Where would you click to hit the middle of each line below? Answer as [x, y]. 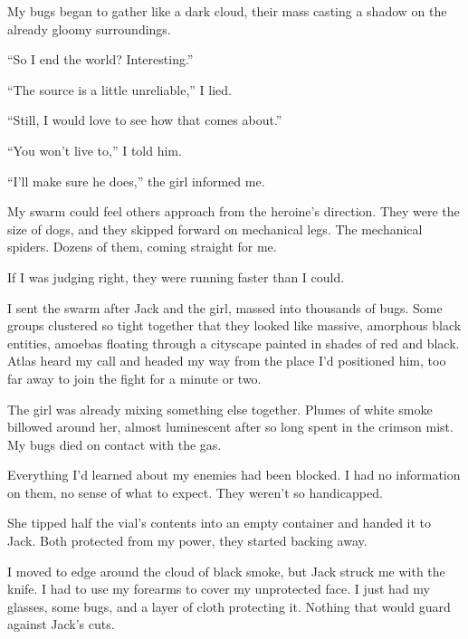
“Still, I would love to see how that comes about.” [145, 120]
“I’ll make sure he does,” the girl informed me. [136, 181]
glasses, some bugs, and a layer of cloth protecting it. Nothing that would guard [229, 606]
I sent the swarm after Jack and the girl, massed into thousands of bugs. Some [225, 307]
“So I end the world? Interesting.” [100, 59]
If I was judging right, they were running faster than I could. [176, 277]
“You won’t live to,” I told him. [95, 150]
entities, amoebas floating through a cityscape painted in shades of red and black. [234, 343]
